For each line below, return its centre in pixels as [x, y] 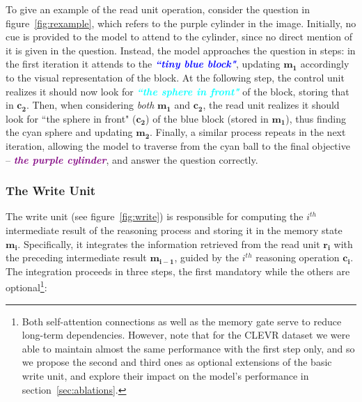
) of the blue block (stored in [207, 118]
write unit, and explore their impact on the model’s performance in [165, 375]
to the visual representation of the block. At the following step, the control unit [175, 77]
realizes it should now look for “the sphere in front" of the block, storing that [178, 91]
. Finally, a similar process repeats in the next [248, 132]
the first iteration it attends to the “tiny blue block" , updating [143, 64]
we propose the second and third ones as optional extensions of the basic [177, 362]
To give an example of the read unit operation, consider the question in [158, 9]
